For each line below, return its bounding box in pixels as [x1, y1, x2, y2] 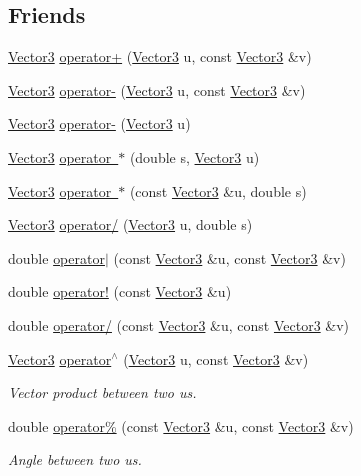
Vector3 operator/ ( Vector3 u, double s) [8, 214, 253, 235]
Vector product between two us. [8, 382, 197, 403]
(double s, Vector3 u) [129, 146, 260, 167]
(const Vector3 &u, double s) [129, 180, 307, 201]
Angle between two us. [8, 449, 142, 470]
